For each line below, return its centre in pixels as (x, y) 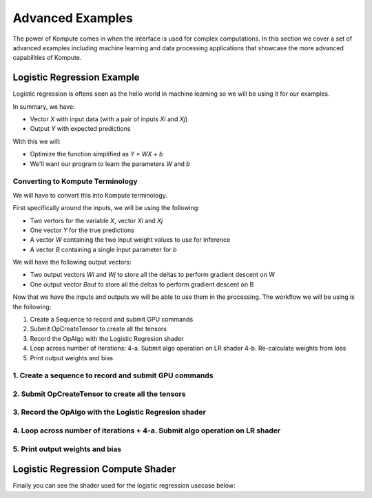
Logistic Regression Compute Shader (94, 469)
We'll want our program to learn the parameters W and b (110, 164)
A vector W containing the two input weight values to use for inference (130, 240)
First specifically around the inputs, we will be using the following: (106, 208)
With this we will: (37, 141)
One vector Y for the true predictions (82, 230)
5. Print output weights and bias (67, 449)
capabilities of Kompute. (47, 58)
